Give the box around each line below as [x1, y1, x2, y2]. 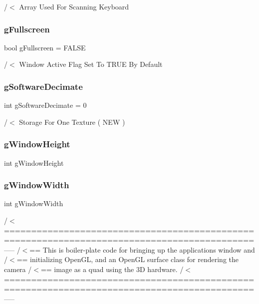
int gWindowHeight [4, 157, 64, 168]
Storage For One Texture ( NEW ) [19, 116, 125, 127]
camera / [4, 264, 32, 274]
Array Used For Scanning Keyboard [19, 1, 129, 11]
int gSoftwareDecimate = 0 [4, 100, 87, 110]
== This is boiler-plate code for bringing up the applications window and [29, 244, 255, 255]
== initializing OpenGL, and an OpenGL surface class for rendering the [16, 254, 239, 265]
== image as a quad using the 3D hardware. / [40, 264, 184, 274]
